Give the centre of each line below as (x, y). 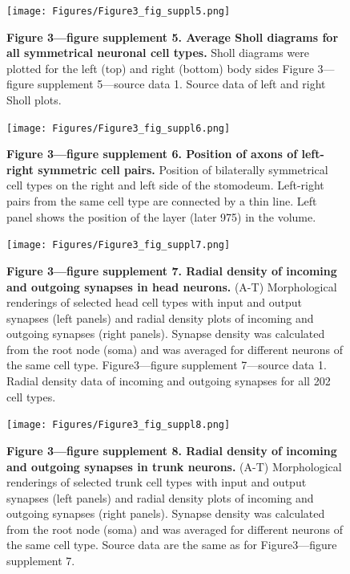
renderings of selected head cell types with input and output (154, 302)
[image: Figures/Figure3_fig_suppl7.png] (119, 245)
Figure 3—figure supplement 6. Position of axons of (152, 154)
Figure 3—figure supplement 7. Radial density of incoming (172, 270)
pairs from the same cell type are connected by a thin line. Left (162, 201)
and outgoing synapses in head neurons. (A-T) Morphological (172, 286)
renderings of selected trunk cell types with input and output (157, 482)
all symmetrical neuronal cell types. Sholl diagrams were (158, 53)
